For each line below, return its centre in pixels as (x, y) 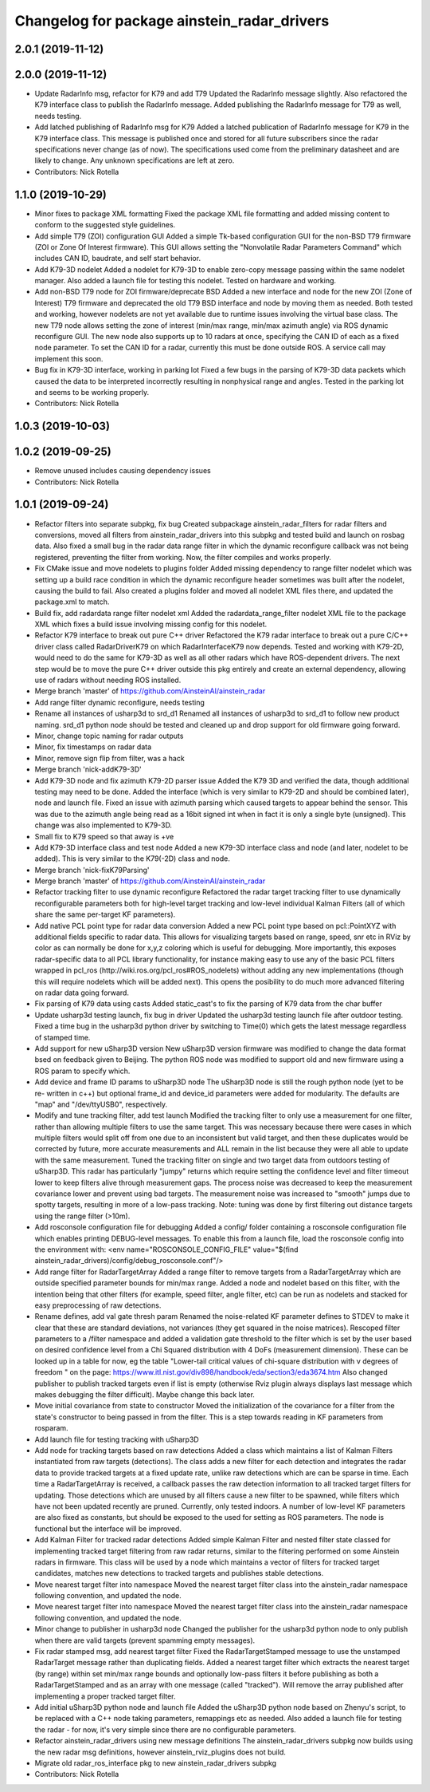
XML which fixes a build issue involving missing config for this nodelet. (151, 624)
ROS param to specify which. (82, 1071)
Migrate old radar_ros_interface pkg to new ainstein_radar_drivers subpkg (156, 1762)
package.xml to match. (72, 602)
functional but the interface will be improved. (108, 1529)
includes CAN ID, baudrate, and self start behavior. (118, 259)
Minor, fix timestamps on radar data (93, 747)
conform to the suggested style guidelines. (105, 225)
